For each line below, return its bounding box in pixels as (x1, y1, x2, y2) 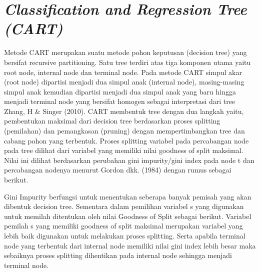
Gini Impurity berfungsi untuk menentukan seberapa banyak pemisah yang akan (4, 191, 251, 201)
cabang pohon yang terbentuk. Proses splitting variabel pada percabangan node (4, 135, 249, 145)
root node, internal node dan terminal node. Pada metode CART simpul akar (4, 66, 242, 77)
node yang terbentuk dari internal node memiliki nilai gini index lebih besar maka (4, 240, 256, 250)
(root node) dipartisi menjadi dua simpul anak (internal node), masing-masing (4, 76, 244, 87)
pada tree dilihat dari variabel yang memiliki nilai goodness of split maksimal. (4, 145, 243, 155)
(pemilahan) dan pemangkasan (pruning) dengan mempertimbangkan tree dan (4, 125, 245, 136)
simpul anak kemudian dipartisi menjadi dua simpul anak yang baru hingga (4, 86, 236, 96)
